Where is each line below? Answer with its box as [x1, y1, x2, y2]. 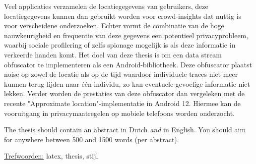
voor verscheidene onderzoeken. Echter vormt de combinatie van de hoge [4, 20, 224, 31]
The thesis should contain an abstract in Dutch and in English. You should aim [4, 124, 246, 135]
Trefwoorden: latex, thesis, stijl [4, 151, 98, 161]
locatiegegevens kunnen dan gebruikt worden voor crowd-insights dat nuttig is [4, 10, 242, 21]
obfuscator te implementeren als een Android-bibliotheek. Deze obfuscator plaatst [4, 59, 252, 69]
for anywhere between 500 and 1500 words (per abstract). [4, 134, 179, 144]
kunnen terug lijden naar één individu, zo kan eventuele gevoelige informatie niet [4, 78, 250, 89]
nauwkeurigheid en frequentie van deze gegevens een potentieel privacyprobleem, [4, 30, 249, 40]
